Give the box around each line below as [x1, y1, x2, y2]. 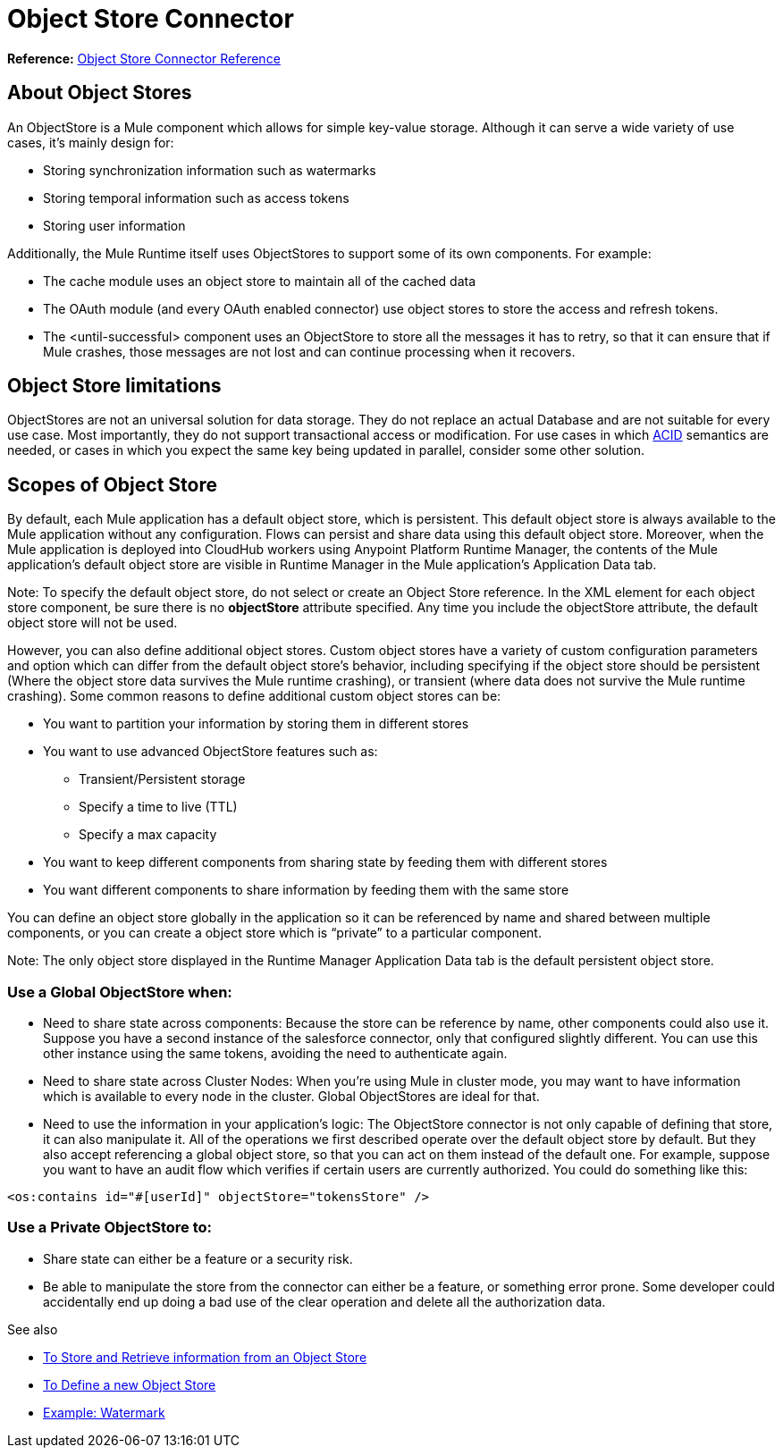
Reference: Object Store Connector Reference [7, 50, 281, 66]
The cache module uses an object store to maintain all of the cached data [43, 273, 476, 289]
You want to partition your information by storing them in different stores [43, 716, 469, 732]
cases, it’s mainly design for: [7, 134, 174, 150]
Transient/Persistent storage [79, 771, 246, 787]
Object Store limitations [7, 374, 222, 398]
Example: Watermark [43, 1404, 165, 1420]
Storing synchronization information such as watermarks [43, 162, 376, 178]
